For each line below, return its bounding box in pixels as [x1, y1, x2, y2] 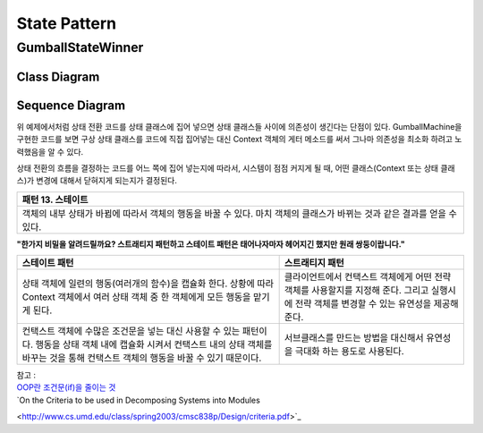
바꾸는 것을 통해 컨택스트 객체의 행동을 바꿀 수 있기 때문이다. [21, 352, 262, 364]
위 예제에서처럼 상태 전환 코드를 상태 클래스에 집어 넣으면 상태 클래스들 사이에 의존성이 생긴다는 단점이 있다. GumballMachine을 [16, 121, 462, 132]
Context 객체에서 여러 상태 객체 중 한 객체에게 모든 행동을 [21, 291, 251, 303]
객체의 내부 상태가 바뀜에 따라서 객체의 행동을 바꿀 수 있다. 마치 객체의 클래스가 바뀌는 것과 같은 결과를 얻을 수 [21, 207, 458, 219]
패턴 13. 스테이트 [21, 193, 89, 206]
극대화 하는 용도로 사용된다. [294, 345, 404, 358]
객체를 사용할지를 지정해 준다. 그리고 [284, 284, 429, 297]
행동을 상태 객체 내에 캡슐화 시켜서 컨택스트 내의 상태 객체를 [35, 338, 273, 351]
